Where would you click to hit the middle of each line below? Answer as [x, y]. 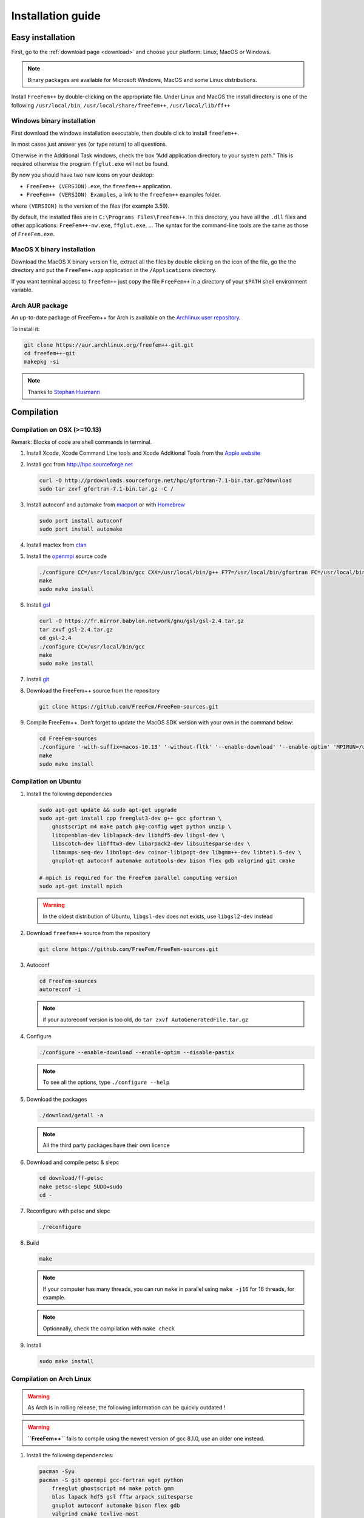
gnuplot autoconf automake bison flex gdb [116, 1505]
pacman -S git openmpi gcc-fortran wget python [111, 1480]
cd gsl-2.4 [55, 638]
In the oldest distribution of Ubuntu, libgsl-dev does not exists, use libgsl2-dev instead [158, 916]
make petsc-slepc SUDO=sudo [81, 1186]
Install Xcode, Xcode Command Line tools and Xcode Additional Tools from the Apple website [143, 453]
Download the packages [57, 1099]
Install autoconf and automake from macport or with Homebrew [106, 505]
